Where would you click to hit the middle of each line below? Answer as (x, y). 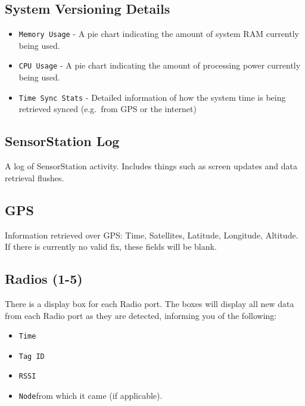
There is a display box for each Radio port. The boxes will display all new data (150, 303)
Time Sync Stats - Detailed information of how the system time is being (152, 97)
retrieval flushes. (35, 177)
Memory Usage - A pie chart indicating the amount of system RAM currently (159, 34)
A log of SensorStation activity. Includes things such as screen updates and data (151, 166)
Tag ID (32, 356)
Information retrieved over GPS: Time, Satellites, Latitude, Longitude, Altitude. (152, 235)
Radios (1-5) (44, 279)
